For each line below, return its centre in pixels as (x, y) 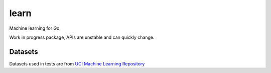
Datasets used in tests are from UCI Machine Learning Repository (77, 63)
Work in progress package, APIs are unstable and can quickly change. (82, 37)
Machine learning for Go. (35, 28)
